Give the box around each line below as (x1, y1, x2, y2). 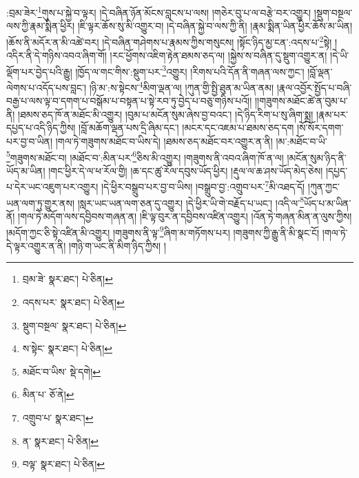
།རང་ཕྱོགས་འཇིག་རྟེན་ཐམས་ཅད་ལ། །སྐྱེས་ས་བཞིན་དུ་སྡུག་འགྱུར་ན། (110, 48, 327, 63)
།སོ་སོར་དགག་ (297, 120, 344, 135)
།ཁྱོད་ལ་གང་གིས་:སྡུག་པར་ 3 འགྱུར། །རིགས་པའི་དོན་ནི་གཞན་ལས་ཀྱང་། (75, 62, 305, 78)
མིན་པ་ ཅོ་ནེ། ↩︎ (22, 387, 74, 402)
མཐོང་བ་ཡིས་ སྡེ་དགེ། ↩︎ (22, 364, 101, 378)
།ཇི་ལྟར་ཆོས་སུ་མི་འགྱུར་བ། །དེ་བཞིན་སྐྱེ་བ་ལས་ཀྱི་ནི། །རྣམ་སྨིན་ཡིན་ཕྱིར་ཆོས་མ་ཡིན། (77, 19, 352, 33)
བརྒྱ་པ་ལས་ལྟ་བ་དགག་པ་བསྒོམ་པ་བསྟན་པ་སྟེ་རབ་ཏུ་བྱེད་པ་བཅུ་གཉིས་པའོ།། (6, 94, 252, 108)
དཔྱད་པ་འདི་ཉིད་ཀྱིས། (6, 120, 76, 135)
